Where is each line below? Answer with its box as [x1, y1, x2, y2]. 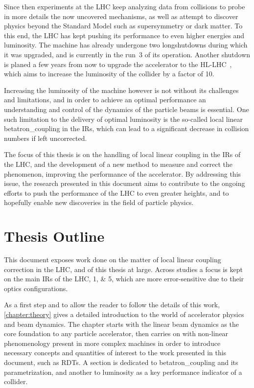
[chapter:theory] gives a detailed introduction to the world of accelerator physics [4, 309, 244, 319]
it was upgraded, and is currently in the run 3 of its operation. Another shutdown [4, 49, 251, 59]
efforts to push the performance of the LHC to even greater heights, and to [4, 187, 229, 198]
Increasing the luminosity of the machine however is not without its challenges [4, 85, 239, 95]
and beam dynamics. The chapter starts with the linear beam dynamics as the [4, 319, 239, 329]
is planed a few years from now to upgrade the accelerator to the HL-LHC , [4, 59, 232, 69]
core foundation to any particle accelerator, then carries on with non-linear [4, 328, 229, 339]
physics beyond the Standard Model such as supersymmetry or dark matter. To [4, 21, 243, 31]
